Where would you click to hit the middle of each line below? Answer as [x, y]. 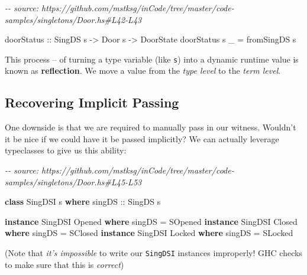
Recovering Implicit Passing [92, 102]
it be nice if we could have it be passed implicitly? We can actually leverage [142, 138]
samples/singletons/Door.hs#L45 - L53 [73, 181]
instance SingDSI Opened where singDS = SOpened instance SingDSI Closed [151, 221]
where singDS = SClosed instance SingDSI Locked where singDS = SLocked [149, 233]
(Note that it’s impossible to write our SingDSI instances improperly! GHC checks [153, 252]
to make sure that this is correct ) [64, 264]
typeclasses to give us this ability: [66, 150]
